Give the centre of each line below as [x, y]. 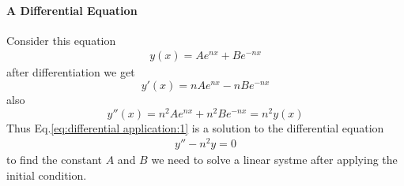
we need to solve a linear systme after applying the [274, 160]
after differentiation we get [71, 72]
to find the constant [55, 160]
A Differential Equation [72, 10]
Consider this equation [61, 40]
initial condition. [47, 175]
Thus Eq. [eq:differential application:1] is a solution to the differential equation [195, 127]
